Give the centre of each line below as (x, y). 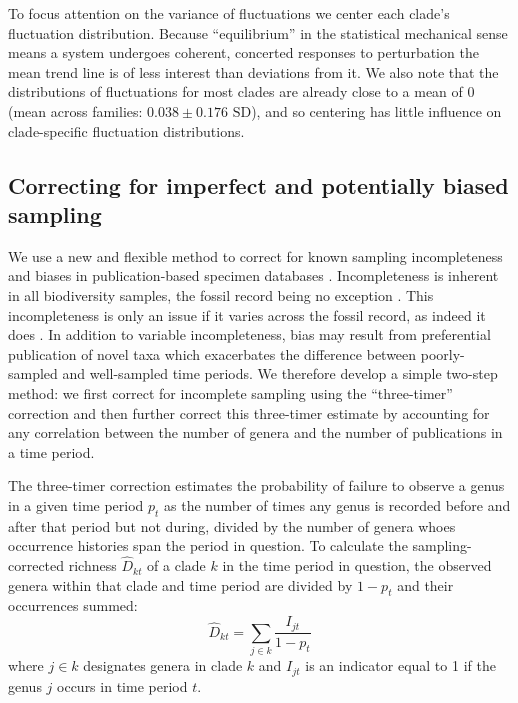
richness (92, 565)
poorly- (442, 353)
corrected (36, 565)
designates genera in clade (163, 665)
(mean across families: (75, 110)
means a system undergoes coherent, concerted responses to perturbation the (243, 52)
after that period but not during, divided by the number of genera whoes (232, 525)
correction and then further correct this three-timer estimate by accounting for (249, 412)
